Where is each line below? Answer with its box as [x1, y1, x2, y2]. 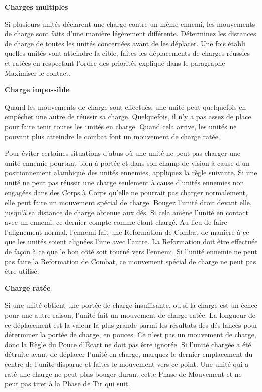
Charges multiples [5, 2, 68, 12]
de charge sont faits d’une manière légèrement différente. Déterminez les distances [5, 28, 256, 39]
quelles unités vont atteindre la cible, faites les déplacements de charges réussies [5, 48, 250, 58]
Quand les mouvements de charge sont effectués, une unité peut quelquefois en [5, 101, 246, 112]
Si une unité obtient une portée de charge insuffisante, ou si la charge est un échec [5, 300, 257, 310]
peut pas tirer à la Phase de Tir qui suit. [5, 378, 130, 389]
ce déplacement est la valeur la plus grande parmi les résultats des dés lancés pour [5, 319, 258, 330]
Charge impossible [5, 84, 70, 95]
